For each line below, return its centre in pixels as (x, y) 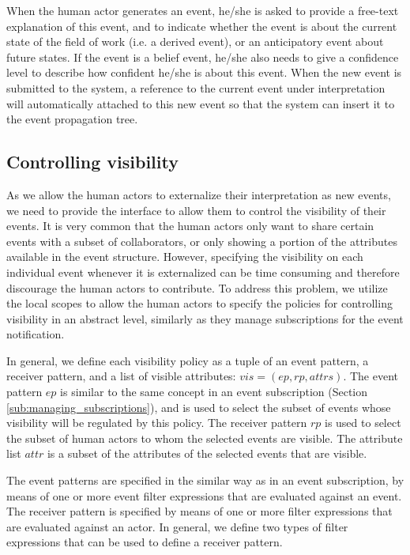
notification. (36, 334)
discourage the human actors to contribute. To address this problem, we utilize (197, 287)
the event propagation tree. (72, 119)
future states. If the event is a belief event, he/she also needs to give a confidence (203, 57)
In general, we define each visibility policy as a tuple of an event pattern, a (188, 360)
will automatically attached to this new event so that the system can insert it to (201, 103)
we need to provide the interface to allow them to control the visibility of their (196, 210)
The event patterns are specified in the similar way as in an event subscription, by (205, 480)
